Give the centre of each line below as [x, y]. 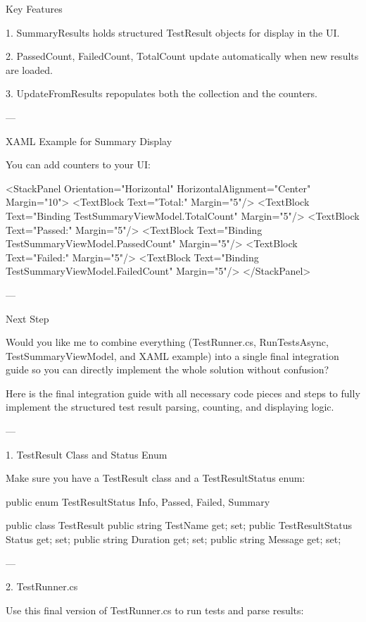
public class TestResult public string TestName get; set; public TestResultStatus [179, 525]
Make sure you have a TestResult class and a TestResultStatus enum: [156, 478]
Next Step [27, 318]
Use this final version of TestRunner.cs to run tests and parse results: [155, 610]
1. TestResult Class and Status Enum [87, 454]
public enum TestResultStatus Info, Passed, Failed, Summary [138, 501]
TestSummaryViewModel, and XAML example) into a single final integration [172, 355]
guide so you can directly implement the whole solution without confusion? [168, 369]
